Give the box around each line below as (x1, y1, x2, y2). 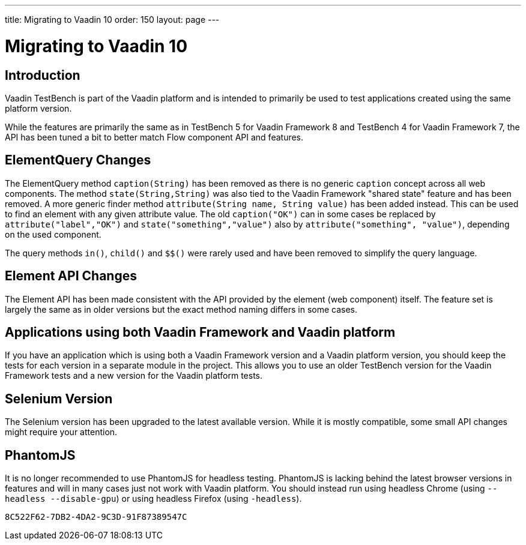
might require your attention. (5, 427, 118, 438)
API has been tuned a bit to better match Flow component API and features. (5, 131, 304, 142)
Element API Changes (5, 268, 137, 284)
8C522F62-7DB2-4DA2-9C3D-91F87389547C (5, 512, 187, 522)
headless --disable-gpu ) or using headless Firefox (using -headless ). (5, 493, 302, 504)
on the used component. (5, 229, 101, 239)
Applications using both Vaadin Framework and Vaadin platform (5, 325, 396, 340)
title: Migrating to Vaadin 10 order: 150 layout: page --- (5, 14, 220, 25)
